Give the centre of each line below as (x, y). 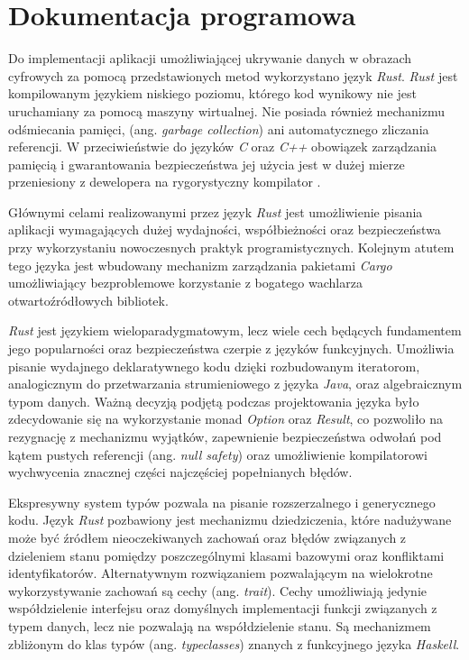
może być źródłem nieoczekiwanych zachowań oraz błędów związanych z (207, 537)
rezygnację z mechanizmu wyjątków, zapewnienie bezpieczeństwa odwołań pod (225, 436)
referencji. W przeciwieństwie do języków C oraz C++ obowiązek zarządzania (222, 147)
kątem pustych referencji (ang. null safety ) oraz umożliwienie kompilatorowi (218, 454)
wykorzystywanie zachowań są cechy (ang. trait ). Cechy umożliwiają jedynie (217, 590)
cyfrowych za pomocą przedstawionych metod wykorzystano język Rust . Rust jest (233, 75)
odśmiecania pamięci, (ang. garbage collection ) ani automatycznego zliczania (219, 128)
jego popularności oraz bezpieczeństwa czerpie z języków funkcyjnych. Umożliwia (231, 348)
